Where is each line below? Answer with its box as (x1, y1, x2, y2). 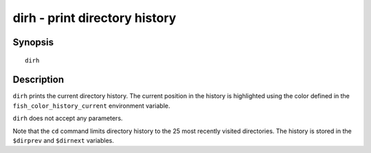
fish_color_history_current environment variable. (12, 102, 170, 110)
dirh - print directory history (12, 10, 177, 25)
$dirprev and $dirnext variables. (12, 137, 115, 145)
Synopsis (12, 36, 54, 48)
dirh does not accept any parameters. (12, 114, 123, 123)
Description (12, 74, 65, 86)
